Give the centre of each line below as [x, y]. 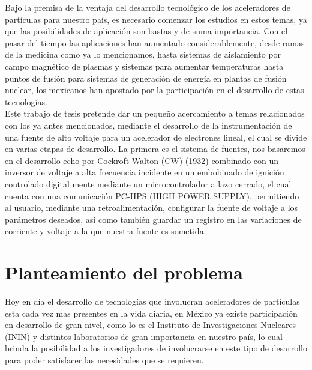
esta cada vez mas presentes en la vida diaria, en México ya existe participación [151, 313]
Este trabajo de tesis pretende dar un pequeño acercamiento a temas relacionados [155, 113]
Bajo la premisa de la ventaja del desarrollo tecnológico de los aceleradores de [148, 7]
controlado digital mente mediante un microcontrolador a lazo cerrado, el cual [148, 183]
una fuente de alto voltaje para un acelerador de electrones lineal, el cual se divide [156, 137]
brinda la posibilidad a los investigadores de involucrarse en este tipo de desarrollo [156, 348]
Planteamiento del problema [124, 272]
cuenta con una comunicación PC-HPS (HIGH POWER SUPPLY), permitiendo [152, 196]
